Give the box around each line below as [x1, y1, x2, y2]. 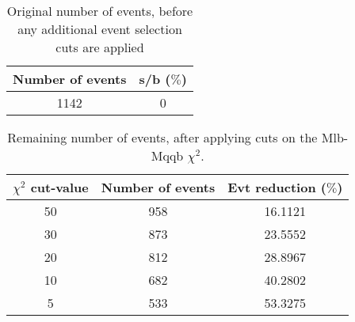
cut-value [30, 178, 89, 196]
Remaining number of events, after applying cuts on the [7, 128, 318, 146]
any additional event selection [17, 20, 182, 38]
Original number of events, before [6, 2, 193, 20]
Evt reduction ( [227, 178, 326, 196]
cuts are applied [55, 38, 144, 56]
